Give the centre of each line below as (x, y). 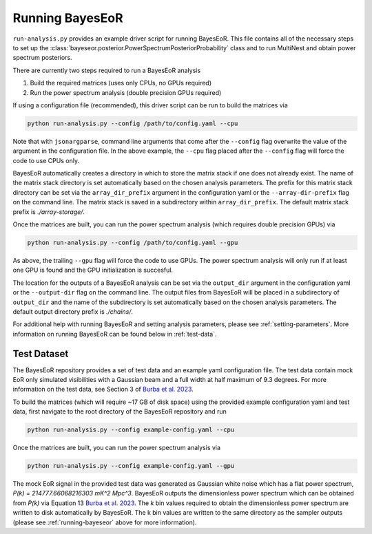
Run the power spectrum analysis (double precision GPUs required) (126, 92)
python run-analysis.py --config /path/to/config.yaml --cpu (133, 123)
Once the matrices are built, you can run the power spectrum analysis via (116, 448)
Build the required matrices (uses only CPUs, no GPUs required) (121, 83)
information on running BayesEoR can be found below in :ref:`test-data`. (115, 334)
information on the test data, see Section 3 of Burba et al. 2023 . (103, 389)
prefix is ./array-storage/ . (49, 212)
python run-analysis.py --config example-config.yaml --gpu (131, 466)
